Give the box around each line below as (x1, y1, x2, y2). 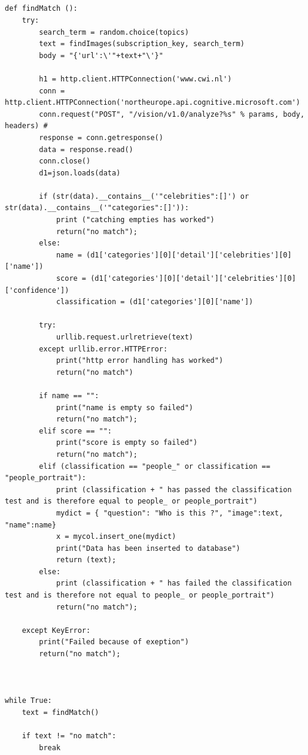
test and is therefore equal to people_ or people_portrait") (5, 497, 258, 506)
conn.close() (39, 157, 91, 166)
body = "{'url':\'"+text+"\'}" (39, 51, 163, 60)
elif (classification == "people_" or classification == (39, 462, 270, 471)
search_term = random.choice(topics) (39, 28, 189, 37)
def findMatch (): (5, 4, 78, 13)
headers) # (5, 122, 48, 131)
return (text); (56, 556, 117, 565)
